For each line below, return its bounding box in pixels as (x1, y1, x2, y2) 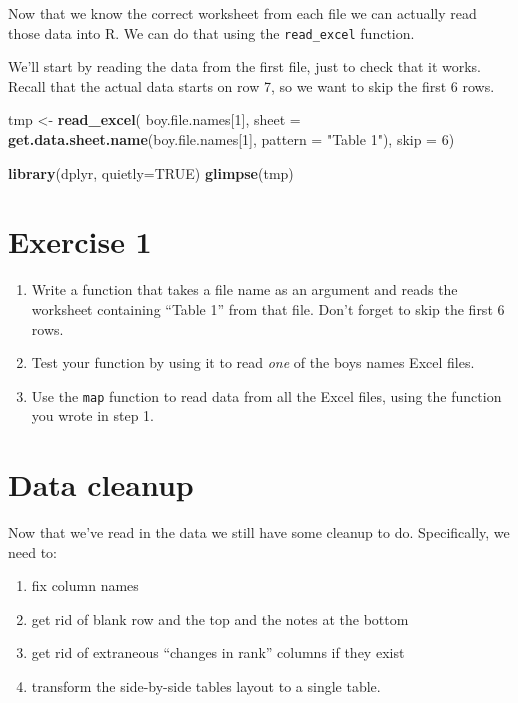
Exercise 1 (8, 221, 152, 262)
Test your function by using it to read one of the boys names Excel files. (31, 352, 475, 373)
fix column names (31, 575, 139, 596)
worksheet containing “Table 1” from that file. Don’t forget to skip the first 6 (31, 298, 505, 319)
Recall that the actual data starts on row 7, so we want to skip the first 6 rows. (8, 75, 495, 96)
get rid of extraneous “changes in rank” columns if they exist (31, 642, 405, 663)
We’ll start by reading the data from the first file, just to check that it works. (8, 56, 482, 77)
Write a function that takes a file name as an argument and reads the (31, 279, 458, 300)
